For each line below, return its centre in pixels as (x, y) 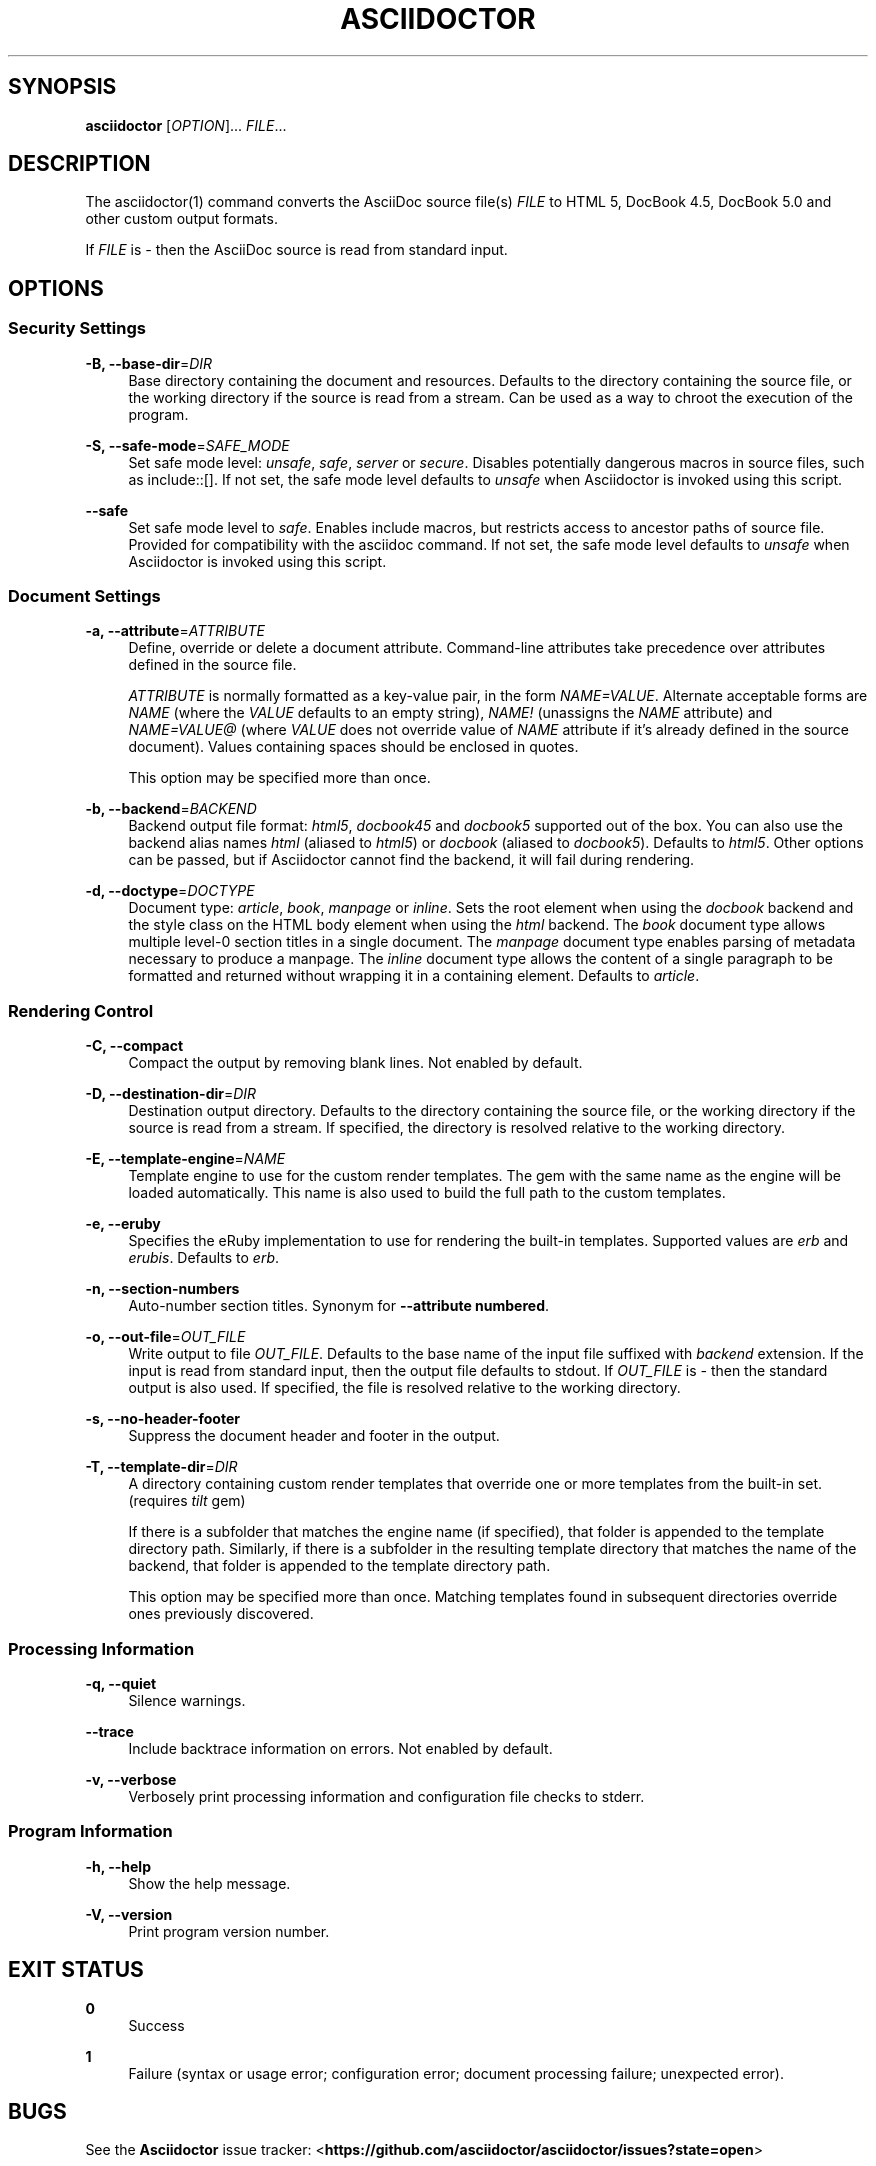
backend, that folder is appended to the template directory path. (339, 1566)
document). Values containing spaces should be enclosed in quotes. (353, 747)
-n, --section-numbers (162, 1289)
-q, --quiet (121, 1683)
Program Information (90, 1831)
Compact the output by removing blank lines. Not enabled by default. (355, 1063)
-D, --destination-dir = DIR (171, 1094)
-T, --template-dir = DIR (161, 1467)
